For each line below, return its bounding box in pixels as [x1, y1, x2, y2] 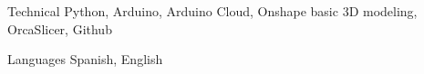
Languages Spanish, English [7, 50, 163, 69]
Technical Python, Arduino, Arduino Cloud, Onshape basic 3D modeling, [7, 2, 418, 20]
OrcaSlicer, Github [7, 19, 112, 38]
